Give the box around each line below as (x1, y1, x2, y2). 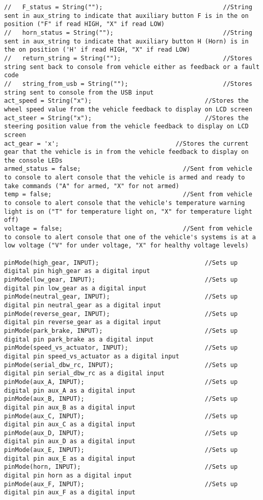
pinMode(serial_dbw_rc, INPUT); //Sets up (4, 361, 238, 369)
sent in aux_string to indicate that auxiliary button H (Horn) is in (4, 37, 249, 45)
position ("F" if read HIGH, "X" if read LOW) (4, 20, 165, 28)
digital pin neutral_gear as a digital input (4, 301, 161, 309)
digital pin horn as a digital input (4, 472, 132, 480)
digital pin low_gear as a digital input (4, 284, 147, 292)
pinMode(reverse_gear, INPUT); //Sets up (4, 310, 238, 317)
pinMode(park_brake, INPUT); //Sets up (4, 327, 238, 334)
